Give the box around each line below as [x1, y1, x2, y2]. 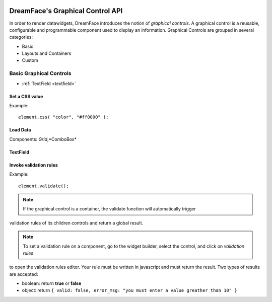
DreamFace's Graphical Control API [9, 7, 123, 15]
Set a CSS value [9, 93, 43, 99]
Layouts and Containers [22, 50, 72, 56]
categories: [9, 34, 33, 40]
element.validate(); [18, 183, 69, 189]
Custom [22, 57, 38, 63]
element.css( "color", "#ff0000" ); [18, 114, 109, 120]
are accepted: [9, 271, 38, 277]
